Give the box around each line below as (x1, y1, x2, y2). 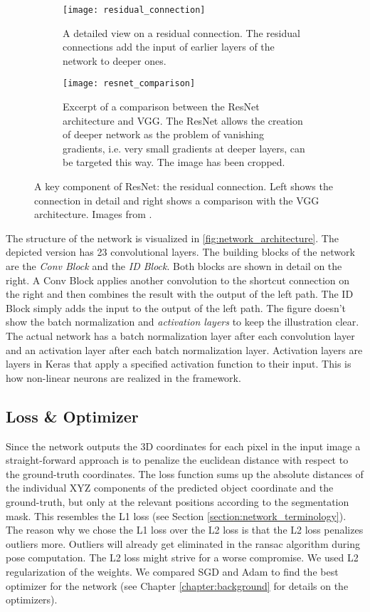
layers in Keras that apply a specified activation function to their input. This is (6, 356, 351, 371)
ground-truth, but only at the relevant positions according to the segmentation (6, 494, 349, 509)
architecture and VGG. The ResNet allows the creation (63, 113, 303, 128)
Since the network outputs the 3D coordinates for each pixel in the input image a (6, 438, 361, 453)
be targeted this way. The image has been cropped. (63, 155, 285, 170)
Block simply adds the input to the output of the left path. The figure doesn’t (6, 300, 347, 315)
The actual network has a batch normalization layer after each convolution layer (6, 328, 355, 343)
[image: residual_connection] (63, 5, 206, 15)
